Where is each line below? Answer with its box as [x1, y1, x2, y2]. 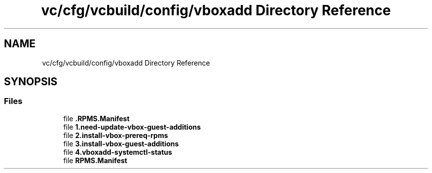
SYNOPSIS [4, 75, 58, 88]
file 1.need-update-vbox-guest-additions [63, 122, 201, 131]
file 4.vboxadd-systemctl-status [63, 147, 172, 156]
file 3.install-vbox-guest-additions [63, 139, 179, 148]
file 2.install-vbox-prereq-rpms [63, 131, 168, 139]
